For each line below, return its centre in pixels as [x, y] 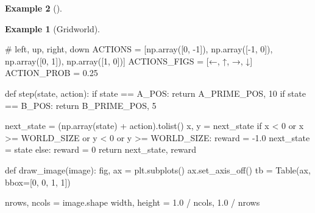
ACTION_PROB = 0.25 [51, 73]
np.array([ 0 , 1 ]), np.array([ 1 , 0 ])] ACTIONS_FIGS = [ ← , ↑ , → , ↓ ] [129, 61]
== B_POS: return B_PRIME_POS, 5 [81, 105]
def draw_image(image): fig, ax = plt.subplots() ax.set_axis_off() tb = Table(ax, [158, 169]
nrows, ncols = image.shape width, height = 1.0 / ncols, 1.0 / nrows [133, 202]
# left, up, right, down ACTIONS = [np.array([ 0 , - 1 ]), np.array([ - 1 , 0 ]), [139, 49]
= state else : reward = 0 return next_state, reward [101, 149]
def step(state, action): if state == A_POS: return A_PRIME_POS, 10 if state [155, 93]
